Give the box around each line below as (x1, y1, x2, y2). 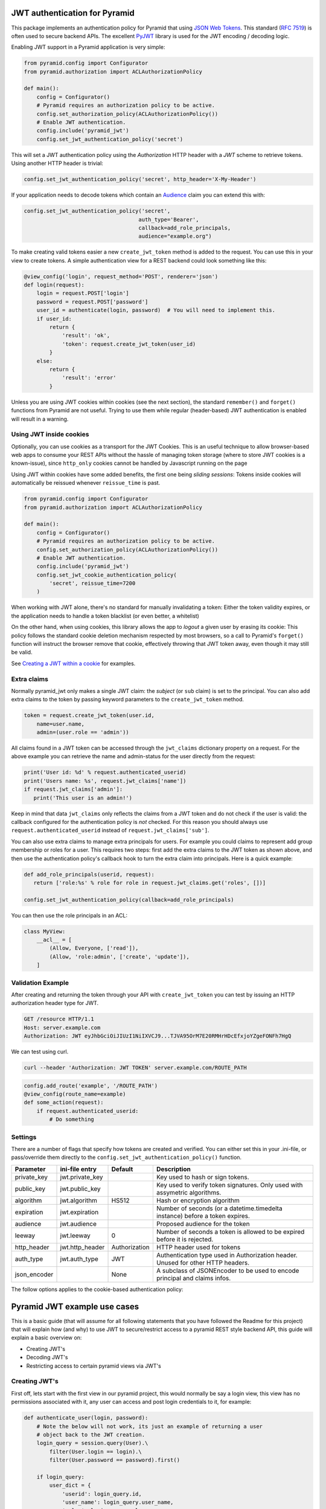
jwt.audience (60, 1219, 97, 1228)
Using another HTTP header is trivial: (11, 160, 104, 167)
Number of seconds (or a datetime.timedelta (156, 1204, 283, 1213)
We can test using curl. (11, 1048, 69, 1056)
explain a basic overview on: (11, 1334, 82, 1341)
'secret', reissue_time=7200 (49, 580, 136, 587)
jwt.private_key (60, 1173, 103, 1181)
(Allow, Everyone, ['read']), (49, 945, 139, 952)
